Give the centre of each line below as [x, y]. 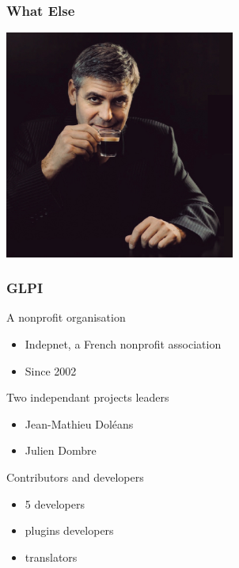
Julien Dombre [61, 450]
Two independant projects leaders [88, 397]
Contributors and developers [75, 477]
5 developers [55, 503]
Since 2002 [51, 370]
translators [51, 557]
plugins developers [69, 530]
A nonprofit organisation [66, 317]
